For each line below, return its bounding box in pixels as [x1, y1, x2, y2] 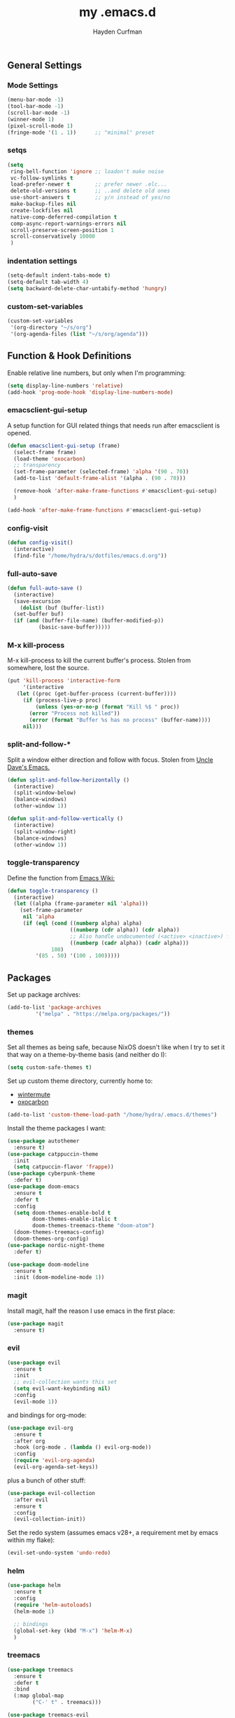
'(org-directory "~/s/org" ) [10, 324, 92, 332]
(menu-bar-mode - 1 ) [7, 96, 64, 104]
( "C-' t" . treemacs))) [32, 1699, 101, 1706]
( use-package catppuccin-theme [7, 1150, 99, 1157]
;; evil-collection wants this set [13, 1379, 117, 1386]
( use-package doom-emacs [7, 1183, 80, 1190]
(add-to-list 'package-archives [7, 1004, 101, 1011]
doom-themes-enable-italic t [32, 1215, 117, 1223]
